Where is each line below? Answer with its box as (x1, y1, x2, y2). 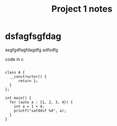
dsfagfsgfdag (5, 31, 62, 42)
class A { (5, 70, 25, 75)
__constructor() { (9, 74, 47, 79)
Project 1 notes (51, 3, 113, 15)
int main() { (5, 95, 32, 100)
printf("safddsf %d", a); (14, 108, 67, 113)
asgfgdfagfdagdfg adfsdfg (5, 47, 58, 53)
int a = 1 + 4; (14, 104, 45, 109)
